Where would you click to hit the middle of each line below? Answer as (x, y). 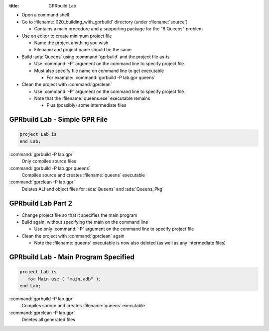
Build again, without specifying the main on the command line (85, 222)
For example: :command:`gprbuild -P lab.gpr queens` (101, 78)
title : (14, 6)
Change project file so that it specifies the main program (79, 215)
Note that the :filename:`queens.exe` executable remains (92, 98)
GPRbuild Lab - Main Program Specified (72, 257)
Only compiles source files (49, 161)
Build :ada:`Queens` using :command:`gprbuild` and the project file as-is (96, 57)
